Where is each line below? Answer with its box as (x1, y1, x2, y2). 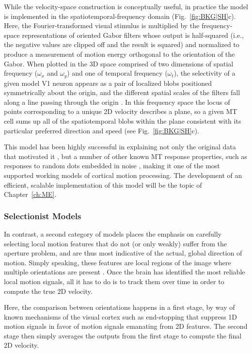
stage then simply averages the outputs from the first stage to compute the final (4, 330, 242, 340)
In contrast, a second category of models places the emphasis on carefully (4, 228, 221, 239)
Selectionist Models (4, 209, 81, 222)
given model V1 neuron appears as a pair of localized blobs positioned (4, 78, 212, 88)
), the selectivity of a (173, 68, 236, 78)
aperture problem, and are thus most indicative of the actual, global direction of (4, 248, 242, 258)
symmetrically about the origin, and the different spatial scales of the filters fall (4, 87, 240, 97)
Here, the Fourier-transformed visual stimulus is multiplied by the (4, 20, 200, 31)
